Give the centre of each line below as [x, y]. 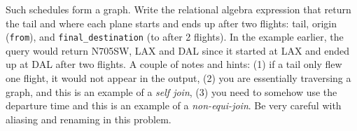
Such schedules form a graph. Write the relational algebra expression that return [178, 9]
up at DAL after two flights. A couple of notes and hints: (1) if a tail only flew [174, 64]
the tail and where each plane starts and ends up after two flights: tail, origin [171, 23]
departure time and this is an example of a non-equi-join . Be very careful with [174, 105]
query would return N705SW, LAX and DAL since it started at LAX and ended [178, 50]
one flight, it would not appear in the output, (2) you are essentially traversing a [178, 78]
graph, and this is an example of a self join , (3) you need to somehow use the [171, 91]
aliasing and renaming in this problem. [89, 119]
